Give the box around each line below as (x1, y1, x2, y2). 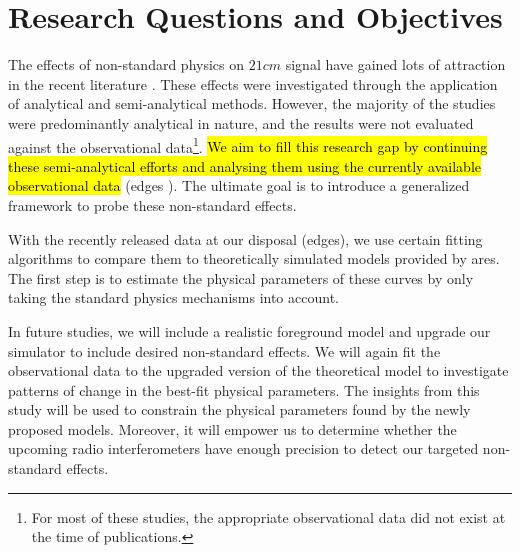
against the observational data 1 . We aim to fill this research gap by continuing (8, 133, 488, 157)
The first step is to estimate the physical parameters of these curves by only (8, 267, 474, 288)
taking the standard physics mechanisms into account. (8, 287, 339, 308)
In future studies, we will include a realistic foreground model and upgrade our (8, 320, 491, 341)
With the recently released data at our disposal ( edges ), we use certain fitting (8, 228, 483, 249)
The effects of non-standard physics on (8, 54, 244, 75)
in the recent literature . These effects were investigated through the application (8, 73, 498, 94)
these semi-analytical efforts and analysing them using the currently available (8, 155, 481, 176)
